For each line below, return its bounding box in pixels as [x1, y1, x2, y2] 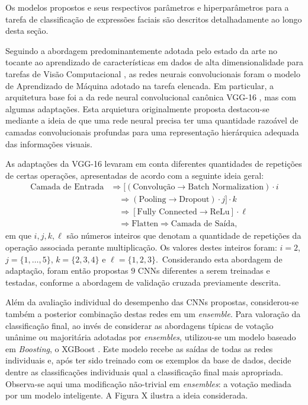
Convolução [133, 183, 175, 192]
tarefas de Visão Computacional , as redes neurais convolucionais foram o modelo [5, 67, 300, 80]
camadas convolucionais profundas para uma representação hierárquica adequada [5, 125, 299, 138]
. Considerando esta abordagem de [155, 252, 283, 265]
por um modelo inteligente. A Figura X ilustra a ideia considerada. [5, 389, 248, 401]
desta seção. [5, 24, 49, 37]
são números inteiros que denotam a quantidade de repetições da [66, 229, 301, 242]
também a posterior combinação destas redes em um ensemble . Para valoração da [5, 308, 301, 319]
